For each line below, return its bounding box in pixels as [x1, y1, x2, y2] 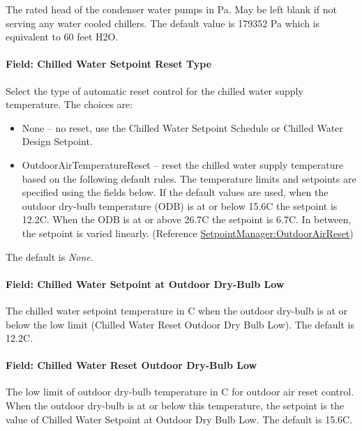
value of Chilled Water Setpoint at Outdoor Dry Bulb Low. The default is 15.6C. [6, 411, 353, 426]
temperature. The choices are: [6, 97, 133, 112]
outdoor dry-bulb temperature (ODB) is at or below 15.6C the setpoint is [22, 198, 338, 213]
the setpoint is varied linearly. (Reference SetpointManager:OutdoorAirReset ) [22, 225, 354, 240]
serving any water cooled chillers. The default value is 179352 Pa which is [6, 15, 320, 30]
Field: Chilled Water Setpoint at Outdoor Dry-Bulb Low [6, 276, 285, 291]
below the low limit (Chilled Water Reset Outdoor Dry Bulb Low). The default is [6, 317, 354, 331]
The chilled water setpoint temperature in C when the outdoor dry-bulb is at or [6, 303, 348, 317]
